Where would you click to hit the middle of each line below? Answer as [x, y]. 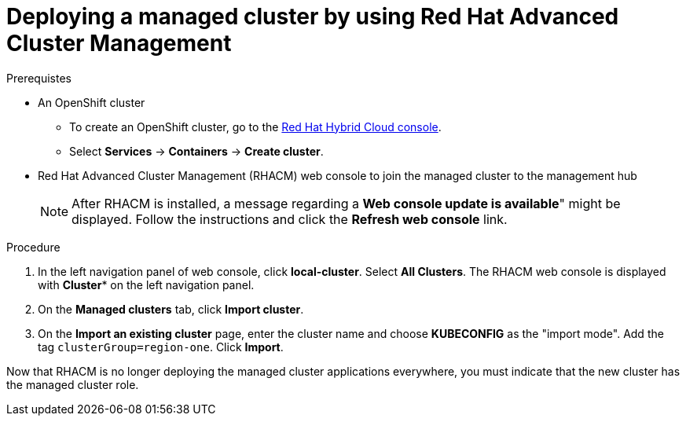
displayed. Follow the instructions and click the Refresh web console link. [290, 219]
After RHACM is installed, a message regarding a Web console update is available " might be [346, 203]
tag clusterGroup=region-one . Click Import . [161, 347]
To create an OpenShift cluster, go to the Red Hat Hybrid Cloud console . [255, 127]
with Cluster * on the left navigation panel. [146, 284]
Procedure [33, 247]
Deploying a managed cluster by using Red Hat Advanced [313, 17]
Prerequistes [39, 78]
